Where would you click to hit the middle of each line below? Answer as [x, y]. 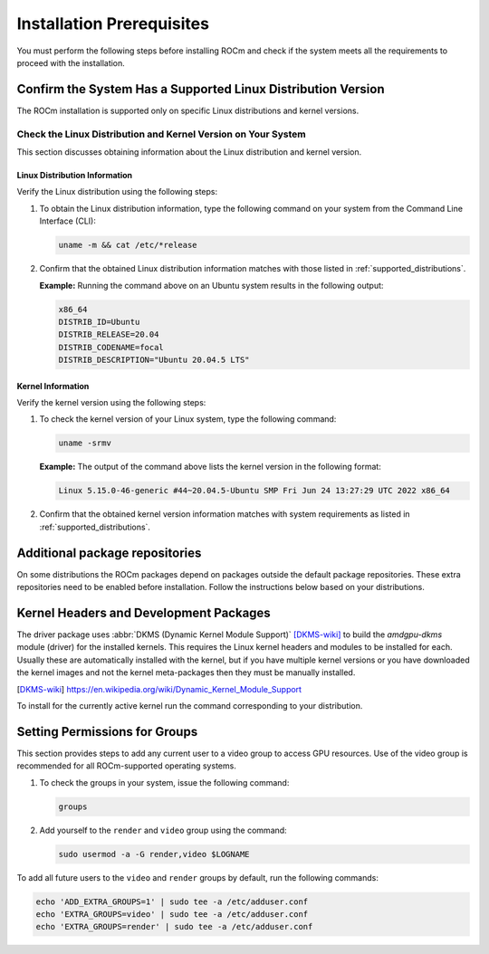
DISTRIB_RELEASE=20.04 [109, 334]
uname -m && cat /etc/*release [128, 245]
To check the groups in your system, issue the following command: [164, 782]
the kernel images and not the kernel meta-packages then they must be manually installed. [186, 673]
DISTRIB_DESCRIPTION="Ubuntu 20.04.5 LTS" [154, 360]
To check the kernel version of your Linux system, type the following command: [188, 419]
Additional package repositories [109, 553]
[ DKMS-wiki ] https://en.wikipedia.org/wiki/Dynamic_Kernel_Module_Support [159, 689]
